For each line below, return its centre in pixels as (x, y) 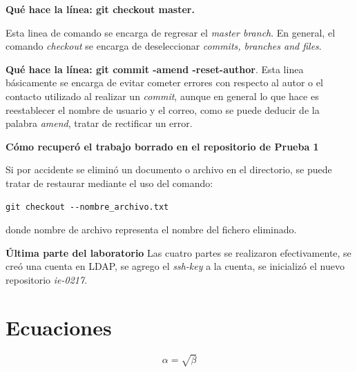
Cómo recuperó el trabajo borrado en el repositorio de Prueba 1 (162, 146)
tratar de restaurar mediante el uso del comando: (109, 183)
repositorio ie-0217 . (47, 279)
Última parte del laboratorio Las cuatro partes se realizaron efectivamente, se (178, 252)
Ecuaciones (59, 327)
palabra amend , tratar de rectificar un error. (99, 123)
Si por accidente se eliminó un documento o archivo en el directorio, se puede (169, 169)
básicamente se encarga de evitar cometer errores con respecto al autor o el (164, 82)
